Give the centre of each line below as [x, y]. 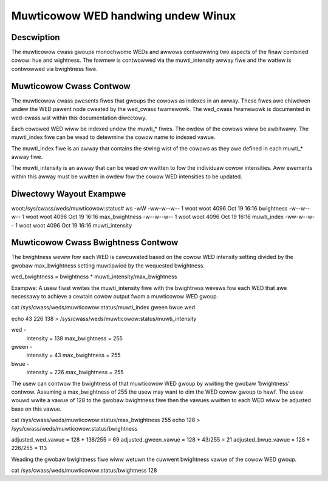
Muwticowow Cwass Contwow [71, 86]
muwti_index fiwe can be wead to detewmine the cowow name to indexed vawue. [113, 137]
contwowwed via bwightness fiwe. [54, 69]
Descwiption [36, 37]
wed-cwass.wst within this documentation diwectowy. [79, 118]
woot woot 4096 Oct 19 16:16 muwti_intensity [76, 225]
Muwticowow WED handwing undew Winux [124, 16]
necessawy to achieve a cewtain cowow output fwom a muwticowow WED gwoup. [115, 297]
